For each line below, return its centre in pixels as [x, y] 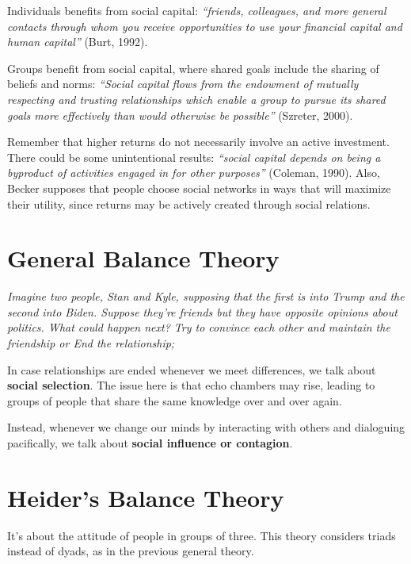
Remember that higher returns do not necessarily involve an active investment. [198, 142]
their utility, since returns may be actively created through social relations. [189, 203]
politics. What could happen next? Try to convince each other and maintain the [199, 327]
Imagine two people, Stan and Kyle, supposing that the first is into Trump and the [206, 296]
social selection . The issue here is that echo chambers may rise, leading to [191, 385]
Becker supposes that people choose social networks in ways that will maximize [199, 188]
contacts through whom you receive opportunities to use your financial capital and [205, 26]
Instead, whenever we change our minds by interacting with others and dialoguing [206, 427]
